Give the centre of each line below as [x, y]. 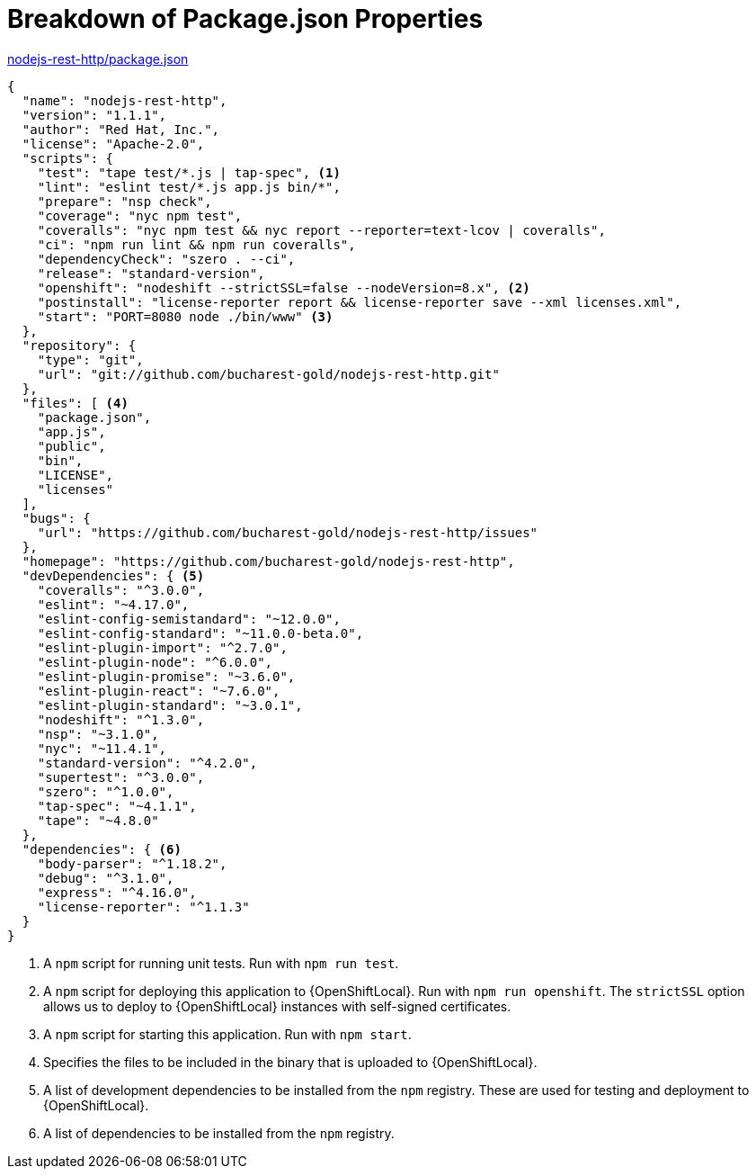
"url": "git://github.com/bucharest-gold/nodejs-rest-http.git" [268, 374]
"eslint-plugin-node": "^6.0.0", [155, 662]
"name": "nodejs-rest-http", [125, 100]
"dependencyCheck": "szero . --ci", [166, 259]
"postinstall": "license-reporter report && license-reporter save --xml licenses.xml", [360, 302]
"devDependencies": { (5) [113, 575]
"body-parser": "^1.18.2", [132, 863]
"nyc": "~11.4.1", [102, 748]
